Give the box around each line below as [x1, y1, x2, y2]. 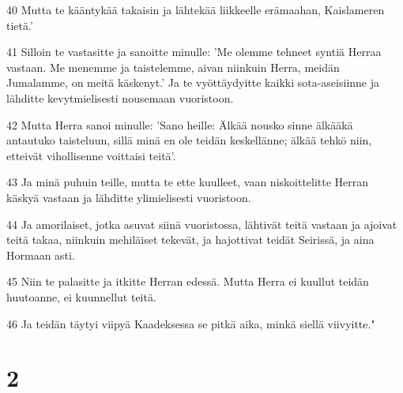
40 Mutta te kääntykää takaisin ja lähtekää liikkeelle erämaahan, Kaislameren [6, 2, 385, 17]
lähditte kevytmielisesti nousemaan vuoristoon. [6, 89, 234, 106]
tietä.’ [6, 17, 33, 33]
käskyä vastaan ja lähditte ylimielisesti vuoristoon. [6, 189, 251, 205]
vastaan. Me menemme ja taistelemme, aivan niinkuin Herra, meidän [6, 58, 340, 75]
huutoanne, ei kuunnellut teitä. [6, 288, 156, 305]
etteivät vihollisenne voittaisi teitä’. [6, 147, 176, 163]
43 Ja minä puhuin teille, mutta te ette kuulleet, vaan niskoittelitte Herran [6, 174, 369, 190]
